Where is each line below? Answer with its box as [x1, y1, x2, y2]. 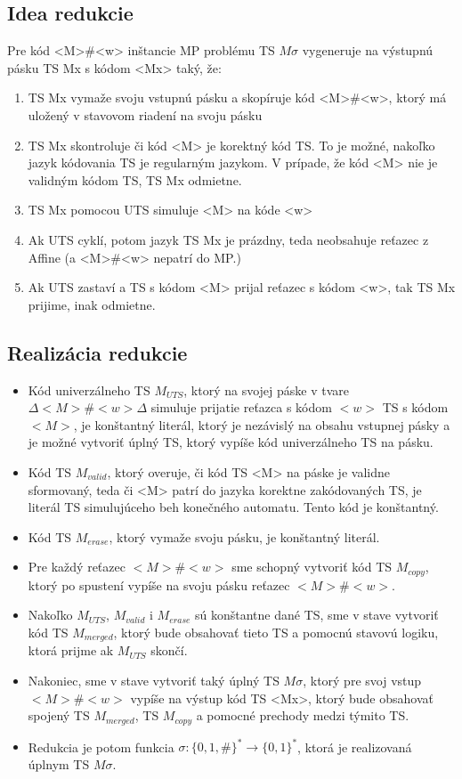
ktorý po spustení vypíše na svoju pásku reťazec [28, 575, 290, 594]
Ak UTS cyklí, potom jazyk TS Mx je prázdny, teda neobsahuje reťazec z [28, 230, 429, 248]
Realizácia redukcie [7, 338, 188, 366]
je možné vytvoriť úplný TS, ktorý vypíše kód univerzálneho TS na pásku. [28, 433, 434, 451]
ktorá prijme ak [28, 641, 114, 660]
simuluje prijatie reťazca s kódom [150, 398, 332, 417]
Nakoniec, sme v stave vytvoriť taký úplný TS [28, 670, 280, 689]
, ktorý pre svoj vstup [303, 670, 422, 689]
